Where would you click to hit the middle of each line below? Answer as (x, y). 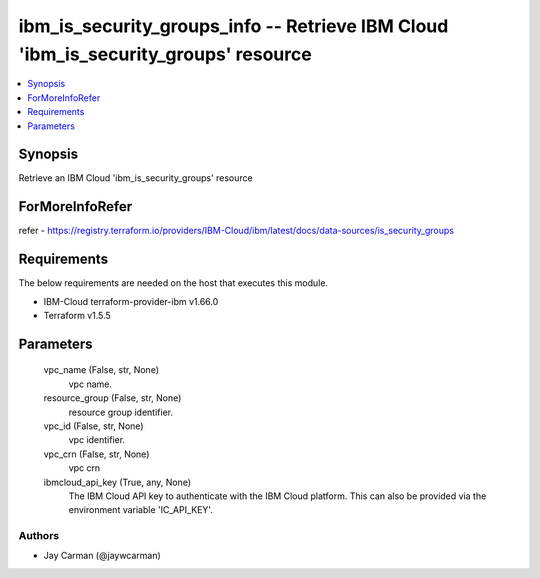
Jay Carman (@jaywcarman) (102, 556)
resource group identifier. (121, 412)
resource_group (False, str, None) (112, 398)
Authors (39, 536)
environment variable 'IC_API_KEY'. (141, 510)
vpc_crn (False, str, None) (96, 454)
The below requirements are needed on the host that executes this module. (173, 283)
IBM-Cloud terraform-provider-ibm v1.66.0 (131, 301)
